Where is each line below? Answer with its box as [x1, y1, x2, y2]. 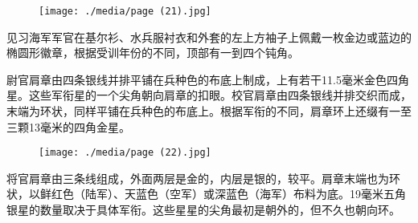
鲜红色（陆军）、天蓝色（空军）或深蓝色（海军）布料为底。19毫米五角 [39, 185, 406, 202]
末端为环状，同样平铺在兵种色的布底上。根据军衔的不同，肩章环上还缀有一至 [6, 103, 412, 120]
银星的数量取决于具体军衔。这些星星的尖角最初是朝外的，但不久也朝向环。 [6, 201, 400, 218]
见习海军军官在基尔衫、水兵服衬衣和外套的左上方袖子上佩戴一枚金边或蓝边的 [6, 28, 412, 45]
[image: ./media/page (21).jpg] [39, 6, 211, 17]
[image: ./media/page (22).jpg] [39, 147, 211, 159]
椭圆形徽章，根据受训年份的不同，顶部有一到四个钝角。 [6, 44, 299, 61]
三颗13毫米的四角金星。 [6, 118, 130, 135]
